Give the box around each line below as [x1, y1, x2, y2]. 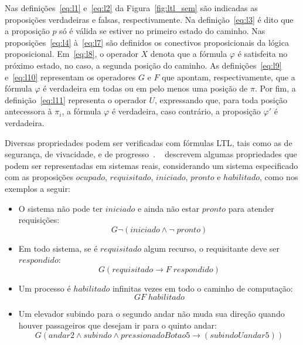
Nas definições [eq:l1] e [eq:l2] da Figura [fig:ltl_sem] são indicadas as [5, 2, 258, 13]
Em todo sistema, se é [18, 242, 98, 254]
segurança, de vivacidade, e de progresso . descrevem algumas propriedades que [5, 148, 297, 160]
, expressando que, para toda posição [155, 93, 287, 106]
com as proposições [5, 171, 73, 183]
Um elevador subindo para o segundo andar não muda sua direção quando [18, 307, 285, 320]
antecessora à [5, 105, 52, 117]
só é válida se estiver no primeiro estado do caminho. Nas [59, 25, 265, 37]
